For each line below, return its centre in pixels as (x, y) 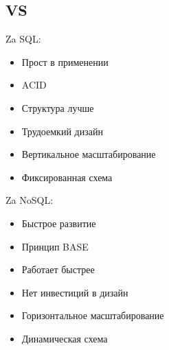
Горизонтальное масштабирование (93, 315)
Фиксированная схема (67, 177)
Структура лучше (58, 107)
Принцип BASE (55, 246)
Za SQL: (23, 39)
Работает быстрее (58, 269)
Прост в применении (65, 61)
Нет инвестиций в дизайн (75, 292)
